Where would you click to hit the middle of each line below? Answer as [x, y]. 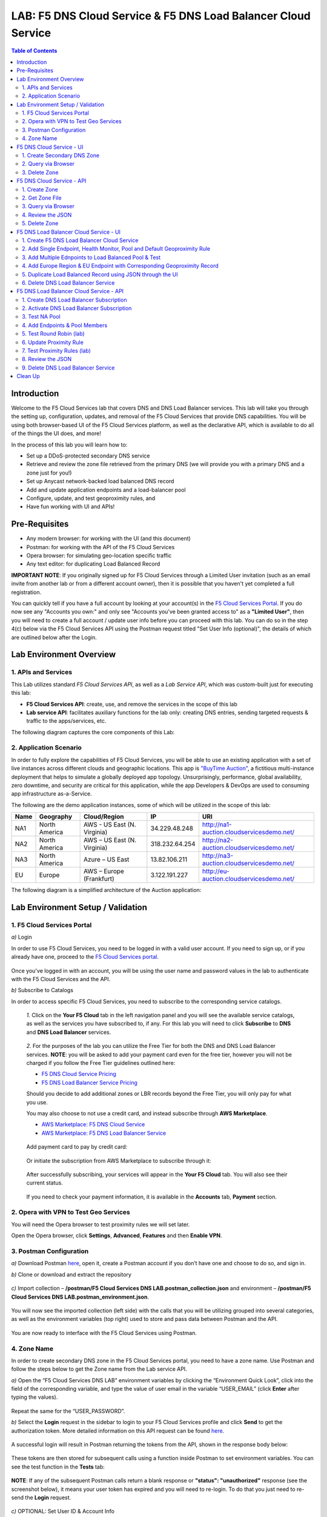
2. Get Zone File [42, 198]
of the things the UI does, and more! [56, 433]
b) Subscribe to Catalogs [42, 990]
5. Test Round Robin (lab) [53, 334]
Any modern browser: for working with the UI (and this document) [108, 539]
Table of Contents [34, 51]
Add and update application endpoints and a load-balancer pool [106, 490]
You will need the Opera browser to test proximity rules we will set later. [101, 1224]
